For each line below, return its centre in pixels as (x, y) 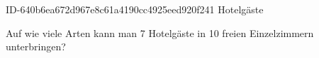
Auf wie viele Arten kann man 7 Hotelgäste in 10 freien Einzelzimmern (160, 32)
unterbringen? (36, 46)
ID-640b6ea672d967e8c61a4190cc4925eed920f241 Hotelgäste (135, 9)
